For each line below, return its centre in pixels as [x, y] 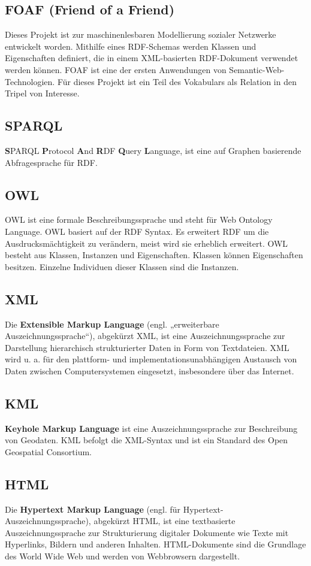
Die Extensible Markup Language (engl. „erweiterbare [112, 324]
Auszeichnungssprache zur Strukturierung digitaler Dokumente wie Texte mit [147, 532]
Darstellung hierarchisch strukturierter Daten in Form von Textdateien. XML [147, 347]
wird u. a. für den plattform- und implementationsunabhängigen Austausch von [151, 359]
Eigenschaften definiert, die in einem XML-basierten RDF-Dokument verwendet [152, 58]
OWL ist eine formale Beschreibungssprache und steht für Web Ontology [139, 220]
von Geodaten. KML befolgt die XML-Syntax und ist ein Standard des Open [147, 440]
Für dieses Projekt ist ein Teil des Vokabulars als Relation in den [177, 81]
